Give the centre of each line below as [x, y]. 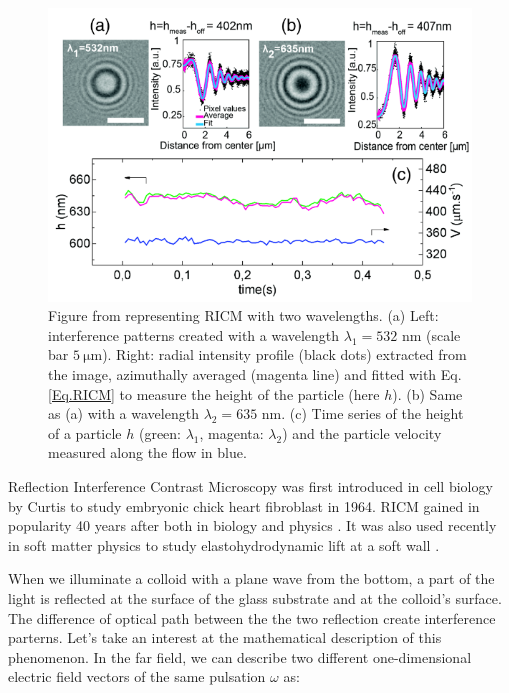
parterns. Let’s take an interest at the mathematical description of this [225, 637]
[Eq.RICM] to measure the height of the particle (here [214, 393]
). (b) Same [427, 393]
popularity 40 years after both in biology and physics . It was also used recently [252, 525]
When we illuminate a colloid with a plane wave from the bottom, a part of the [251, 578]
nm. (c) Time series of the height [362, 413]
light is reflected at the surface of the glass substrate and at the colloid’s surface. [255, 597]
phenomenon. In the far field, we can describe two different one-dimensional [240, 656]
